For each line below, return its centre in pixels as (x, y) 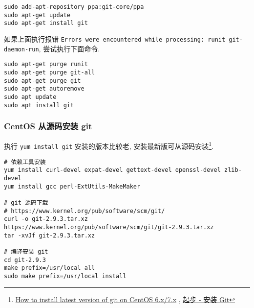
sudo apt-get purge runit (46, 64)
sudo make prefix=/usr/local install (65, 276)
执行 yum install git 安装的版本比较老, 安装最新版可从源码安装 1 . (109, 145)
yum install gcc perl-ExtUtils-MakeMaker (72, 186)
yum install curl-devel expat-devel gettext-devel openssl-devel (112, 170)
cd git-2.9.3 (25, 260)
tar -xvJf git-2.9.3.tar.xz (50, 235)
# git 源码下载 (26, 203)
